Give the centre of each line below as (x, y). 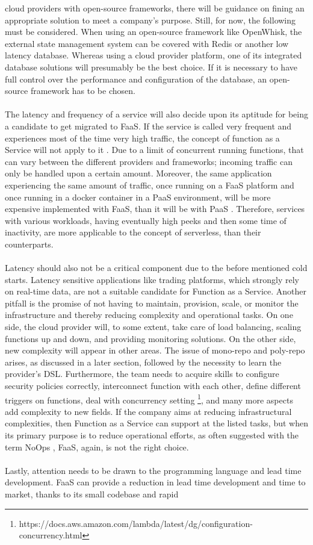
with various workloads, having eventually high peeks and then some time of (146, 220)
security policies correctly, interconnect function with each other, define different (153, 385)
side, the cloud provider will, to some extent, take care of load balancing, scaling (153, 327)
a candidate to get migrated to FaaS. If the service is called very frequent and (148, 126)
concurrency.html (51, 535)
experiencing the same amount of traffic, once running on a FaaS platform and (150, 185)
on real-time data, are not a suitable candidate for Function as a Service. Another (156, 291)
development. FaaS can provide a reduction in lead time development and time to (155, 482)
